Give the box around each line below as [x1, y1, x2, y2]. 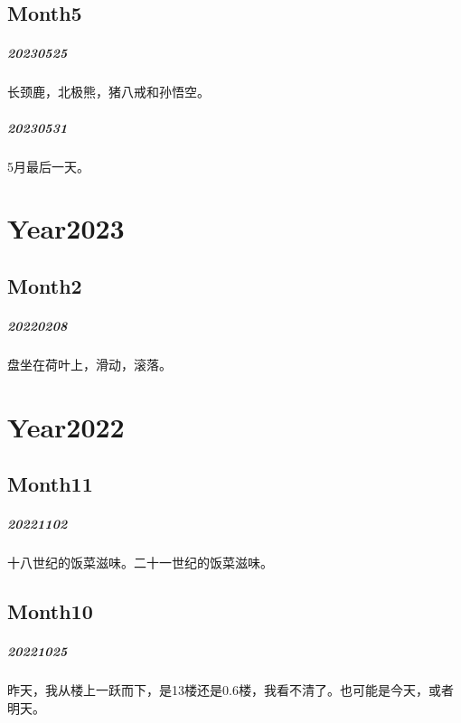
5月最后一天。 [7, 156, 89, 175]
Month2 [7, 271, 82, 299]
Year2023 [7, 210, 125, 247]
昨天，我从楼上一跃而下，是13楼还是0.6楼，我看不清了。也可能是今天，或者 [7, 681, 454, 700]
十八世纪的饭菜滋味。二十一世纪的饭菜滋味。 [7, 553, 273, 572]
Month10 [7, 597, 93, 625]
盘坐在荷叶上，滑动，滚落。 [7, 354, 172, 373]
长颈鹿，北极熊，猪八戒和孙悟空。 [7, 82, 210, 101]
